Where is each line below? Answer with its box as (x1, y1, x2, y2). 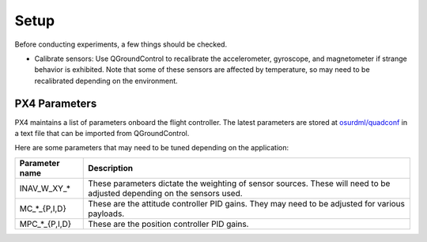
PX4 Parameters (14, 96, 97, 110)
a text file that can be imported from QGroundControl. (14, 129, 190, 138)
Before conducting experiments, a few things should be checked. (14, 40, 228, 49)
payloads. (88, 208, 125, 219)
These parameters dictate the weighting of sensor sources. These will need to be (88, 178, 391, 189)
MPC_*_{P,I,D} (19, 218, 72, 229)
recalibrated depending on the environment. (34, 76, 178, 85)
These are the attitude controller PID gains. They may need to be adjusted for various (88, 198, 406, 209)
